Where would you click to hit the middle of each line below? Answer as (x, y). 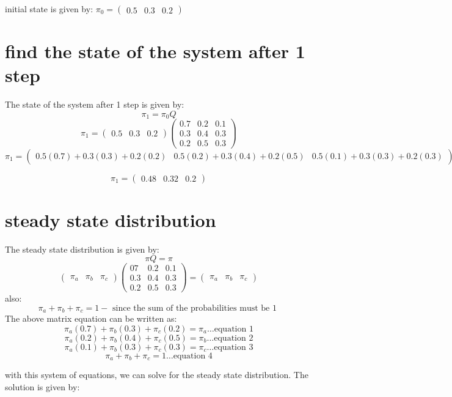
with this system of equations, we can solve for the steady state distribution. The (157, 375)
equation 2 (234, 339)
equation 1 (234, 329)
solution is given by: (42, 387)
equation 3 (234, 348)
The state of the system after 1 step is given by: (95, 104)
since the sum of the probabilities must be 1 (195, 308)
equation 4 (193, 356)
